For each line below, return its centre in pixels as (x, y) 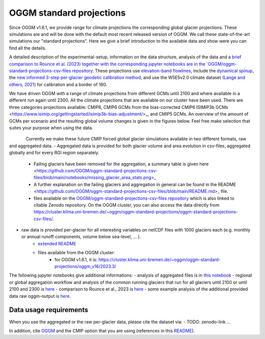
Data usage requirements (49, 310)
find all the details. (28, 48)
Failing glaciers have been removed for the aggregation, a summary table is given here (121, 164)
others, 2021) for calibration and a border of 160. (58, 84)
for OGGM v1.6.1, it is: (76, 260)
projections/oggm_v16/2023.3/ (85, 266)
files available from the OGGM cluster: (77, 253)
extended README (57, 243)
